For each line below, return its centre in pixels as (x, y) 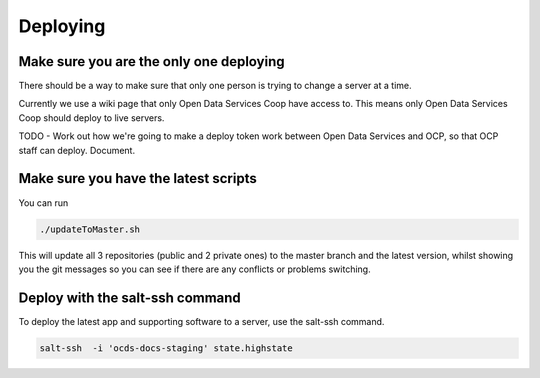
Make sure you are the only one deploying (151, 61)
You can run (43, 202)
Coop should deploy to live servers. (91, 117)
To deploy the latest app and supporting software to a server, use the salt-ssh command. (201, 321)
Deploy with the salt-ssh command (130, 297)
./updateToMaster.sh (89, 229)
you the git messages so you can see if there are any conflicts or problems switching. (194, 269)
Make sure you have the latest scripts (137, 178)
